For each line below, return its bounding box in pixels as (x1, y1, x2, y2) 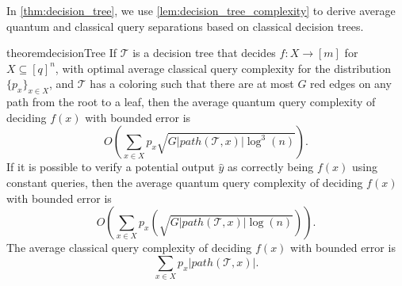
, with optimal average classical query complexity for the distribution (55, 59, 391, 76)
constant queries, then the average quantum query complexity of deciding (6, 174, 363, 190)
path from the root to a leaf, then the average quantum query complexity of (6, 93, 376, 110)
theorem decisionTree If (6, 44, 117, 61)
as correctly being (228, 158, 314, 175)
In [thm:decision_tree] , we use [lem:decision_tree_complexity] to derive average (6, 2, 396, 18)
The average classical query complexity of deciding (6, 239, 252, 256)
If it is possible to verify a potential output (6, 158, 215, 175)
